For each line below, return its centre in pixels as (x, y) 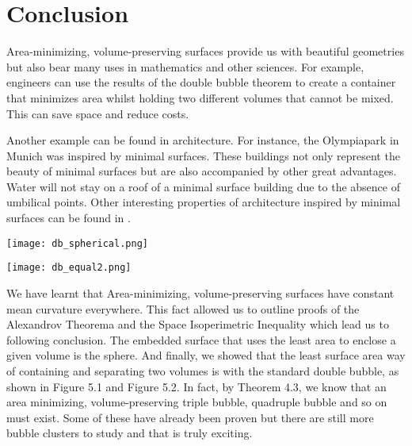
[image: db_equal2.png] (69, 268)
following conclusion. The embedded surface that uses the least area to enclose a (201, 339)
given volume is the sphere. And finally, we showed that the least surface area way (206, 355)
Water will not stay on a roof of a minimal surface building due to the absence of (203, 186)
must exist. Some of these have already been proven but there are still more (190, 417)
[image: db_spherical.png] (77, 243)
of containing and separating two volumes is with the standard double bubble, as (203, 370)
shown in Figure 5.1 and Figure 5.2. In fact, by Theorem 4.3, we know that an (196, 386)
